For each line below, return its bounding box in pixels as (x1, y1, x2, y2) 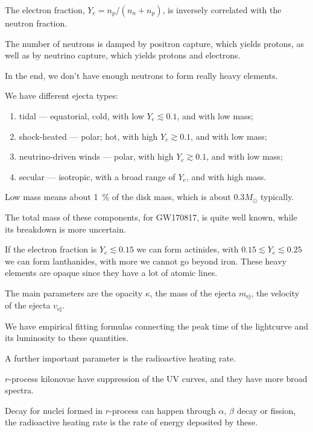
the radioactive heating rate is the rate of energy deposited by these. (5, 416, 258, 428)
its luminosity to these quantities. (5, 331, 128, 344)
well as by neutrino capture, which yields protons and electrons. (5, 49, 241, 61)
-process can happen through (109, 404, 216, 416)
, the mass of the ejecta (150, 286, 236, 299)
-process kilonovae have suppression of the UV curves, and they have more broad (8, 372, 308, 384)
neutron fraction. (5, 17, 68, 29)
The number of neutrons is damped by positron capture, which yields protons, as (5, 37, 305, 49)
